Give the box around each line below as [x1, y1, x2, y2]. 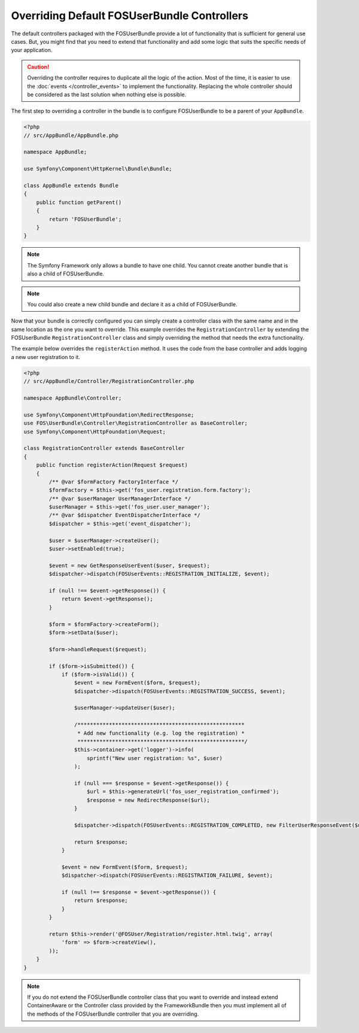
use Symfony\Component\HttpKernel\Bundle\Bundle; [23, 165, 172, 172]
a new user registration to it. [11, 353, 81, 360]
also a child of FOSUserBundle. [27, 270, 105, 278]
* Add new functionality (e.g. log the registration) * [77, 730, 245, 736]
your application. [11, 47, 53, 54]
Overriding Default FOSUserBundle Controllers [11, 9, 248, 22]
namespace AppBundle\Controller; [23, 395, 122, 401]
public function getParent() [36, 199, 122, 206]
